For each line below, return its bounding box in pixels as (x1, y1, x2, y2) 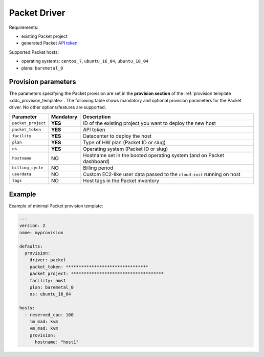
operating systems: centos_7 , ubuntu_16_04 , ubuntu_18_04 (21, 58, 149, 64)
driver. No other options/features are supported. (9, 104, 106, 110)
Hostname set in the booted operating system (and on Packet (83, 152, 224, 158)
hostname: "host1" (35, 339, 79, 345)
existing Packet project (21, 33, 68, 39)
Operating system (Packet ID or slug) (83, 145, 168, 152)
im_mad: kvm (29, 318, 59, 324)
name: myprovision (19, 230, 64, 235)
